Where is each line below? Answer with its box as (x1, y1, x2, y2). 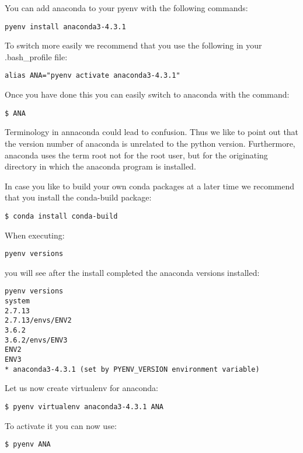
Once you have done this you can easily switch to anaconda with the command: (5, 88, 290, 101)
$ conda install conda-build (5, 212, 118, 220)
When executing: (5, 229, 65, 241)
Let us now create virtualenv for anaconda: (5, 382, 158, 394)
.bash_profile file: (5, 50, 68, 63)
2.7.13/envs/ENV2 (5, 316, 72, 325)
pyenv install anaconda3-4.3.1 (5, 22, 126, 31)
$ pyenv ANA (5, 440, 51, 449)
